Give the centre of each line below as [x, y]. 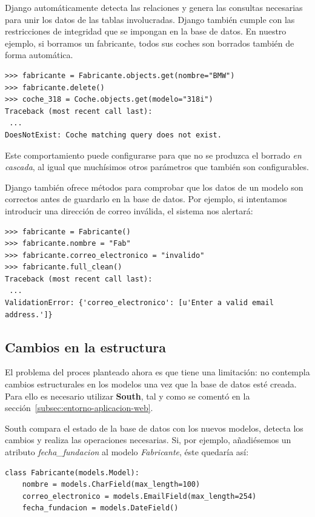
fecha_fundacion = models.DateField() [100, 508]
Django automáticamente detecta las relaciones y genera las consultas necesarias [154, 7]
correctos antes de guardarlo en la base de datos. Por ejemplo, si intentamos [146, 199]
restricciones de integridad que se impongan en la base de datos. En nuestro [146, 31]
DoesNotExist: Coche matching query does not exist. [113, 135]
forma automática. [39, 55]
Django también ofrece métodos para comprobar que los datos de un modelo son [154, 187]
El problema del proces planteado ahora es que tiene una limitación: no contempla [157, 372]
